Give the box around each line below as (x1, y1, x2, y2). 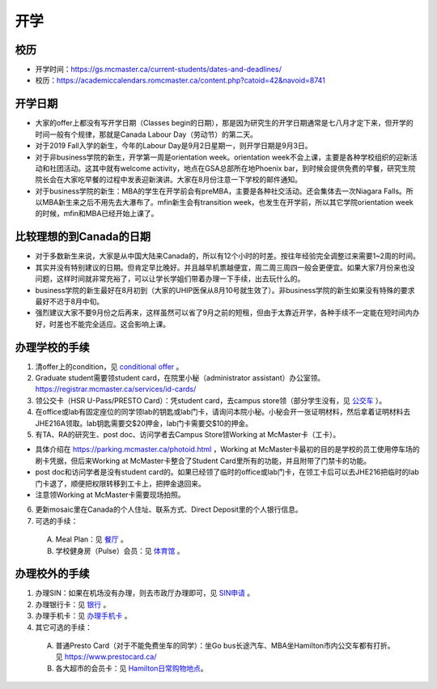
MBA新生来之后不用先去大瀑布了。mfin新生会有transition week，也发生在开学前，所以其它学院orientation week (41, 198, 414, 207)
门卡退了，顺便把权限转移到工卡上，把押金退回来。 (35, 478, 206, 488)
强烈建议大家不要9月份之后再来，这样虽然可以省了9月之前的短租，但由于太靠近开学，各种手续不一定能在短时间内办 (35, 308, 420, 317)
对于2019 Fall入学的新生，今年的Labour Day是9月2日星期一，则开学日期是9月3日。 (35, 141, 312, 151)
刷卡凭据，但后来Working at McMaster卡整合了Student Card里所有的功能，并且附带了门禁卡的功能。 (35, 456, 371, 466)
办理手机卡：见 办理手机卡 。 (35, 611, 132, 621)
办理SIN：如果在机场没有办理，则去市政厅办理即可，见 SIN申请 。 (35, 588, 255, 598)
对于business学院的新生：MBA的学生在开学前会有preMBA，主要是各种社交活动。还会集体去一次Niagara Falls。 (35, 186, 406, 196)
